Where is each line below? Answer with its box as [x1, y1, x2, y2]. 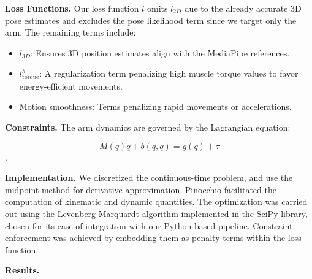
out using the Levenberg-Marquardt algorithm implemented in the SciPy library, [5, 207, 308, 220]
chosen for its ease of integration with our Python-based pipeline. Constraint [5, 219, 293, 232]
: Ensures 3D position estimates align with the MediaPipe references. [30, 46, 290, 59]
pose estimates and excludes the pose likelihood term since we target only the [5, 13, 297, 26]
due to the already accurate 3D [184, 2, 302, 14]
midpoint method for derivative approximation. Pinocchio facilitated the [5, 183, 276, 196]
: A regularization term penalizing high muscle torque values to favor [39, 67, 299, 80]
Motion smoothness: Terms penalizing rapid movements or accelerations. [19, 100, 292, 113]
